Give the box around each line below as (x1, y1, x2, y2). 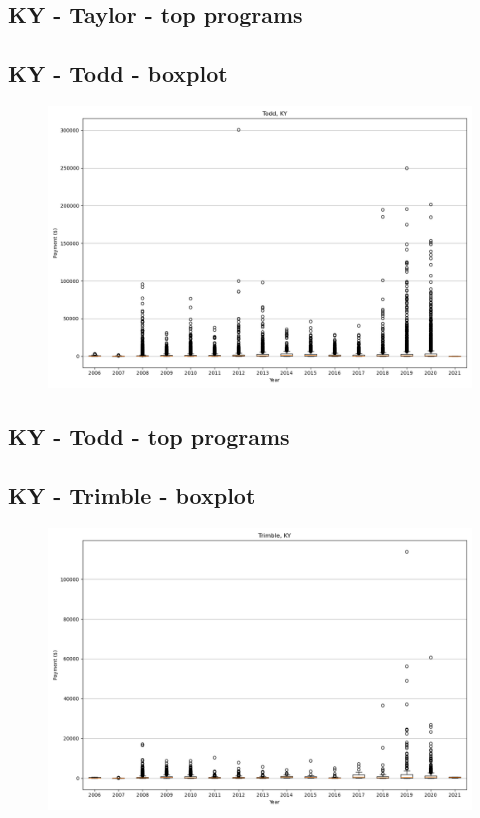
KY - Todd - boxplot (8, 58, 228, 89)
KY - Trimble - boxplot (8, 480, 256, 511)
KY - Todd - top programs (8, 421, 290, 452)
